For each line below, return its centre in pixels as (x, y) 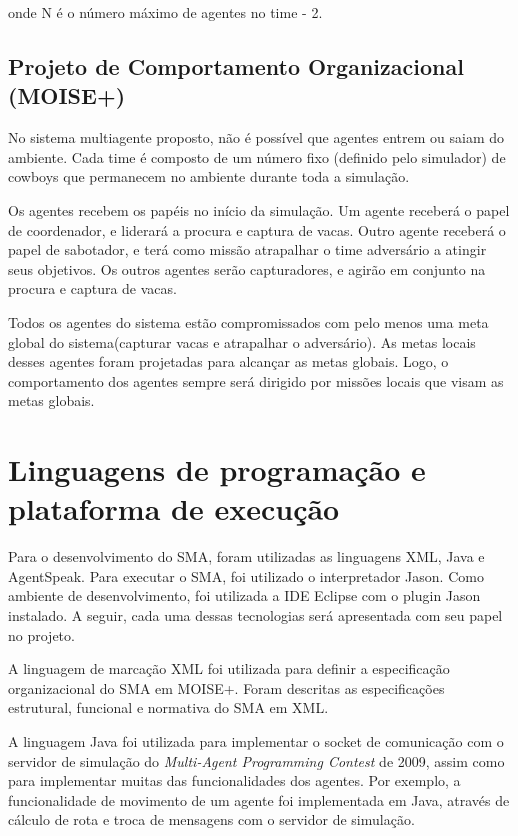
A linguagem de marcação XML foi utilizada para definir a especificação (229, 668)
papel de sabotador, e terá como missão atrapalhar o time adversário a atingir (247, 249)
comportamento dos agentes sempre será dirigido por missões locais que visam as (256, 380)
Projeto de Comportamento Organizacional (236, 65)
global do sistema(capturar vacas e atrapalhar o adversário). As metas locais (242, 341)
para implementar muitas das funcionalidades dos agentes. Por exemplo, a (234, 780)
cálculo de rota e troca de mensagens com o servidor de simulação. (211, 819)
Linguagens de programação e (217, 469)
